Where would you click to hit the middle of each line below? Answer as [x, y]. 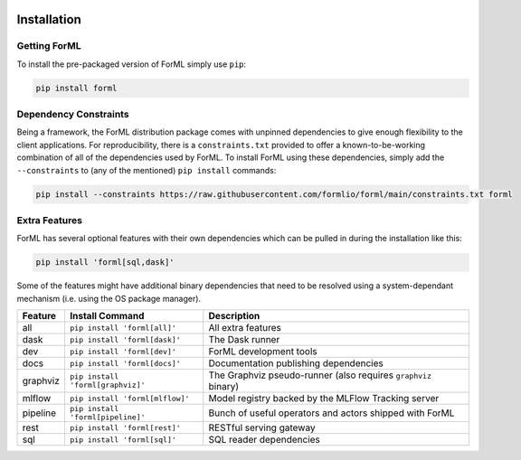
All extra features [245, 328]
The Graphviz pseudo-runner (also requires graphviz [320, 375]
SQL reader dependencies [265, 440]
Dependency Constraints [73, 115]
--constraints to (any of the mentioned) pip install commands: [147, 170]
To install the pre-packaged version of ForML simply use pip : [132, 64]
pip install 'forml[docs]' [125, 363]
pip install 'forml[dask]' [125, 339]
